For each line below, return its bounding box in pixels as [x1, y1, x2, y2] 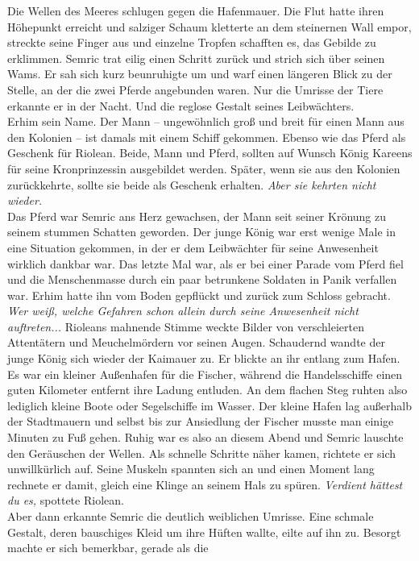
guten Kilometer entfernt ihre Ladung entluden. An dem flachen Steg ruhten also [7, 381, 408, 398]
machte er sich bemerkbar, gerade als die [7, 539, 209, 556]
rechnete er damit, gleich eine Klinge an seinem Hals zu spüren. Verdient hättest [7, 476, 403, 492]
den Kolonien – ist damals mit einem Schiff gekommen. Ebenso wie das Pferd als [7, 128, 406, 145]
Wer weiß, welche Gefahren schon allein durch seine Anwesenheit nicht [7, 302, 359, 319]
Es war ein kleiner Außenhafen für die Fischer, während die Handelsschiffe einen [7, 365, 403, 382]
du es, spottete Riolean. [7, 492, 124, 509]
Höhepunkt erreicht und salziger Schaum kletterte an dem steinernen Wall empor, [7, 18, 412, 35]
